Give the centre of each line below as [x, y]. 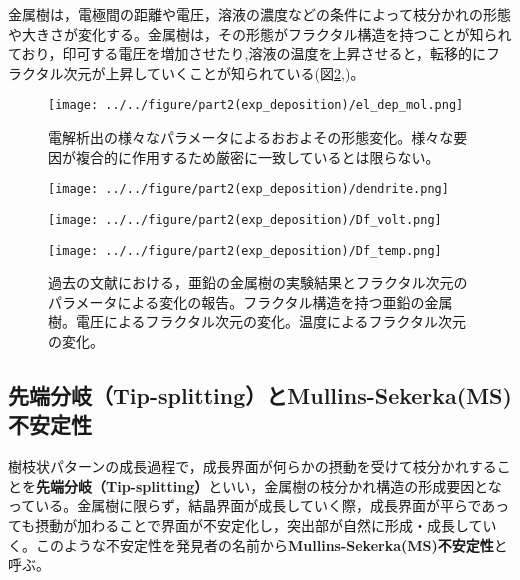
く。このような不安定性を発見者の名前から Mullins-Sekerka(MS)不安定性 [251, 544]
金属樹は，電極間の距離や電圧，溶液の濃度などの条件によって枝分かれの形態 [259, 14]
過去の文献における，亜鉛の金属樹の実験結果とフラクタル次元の [258, 282]
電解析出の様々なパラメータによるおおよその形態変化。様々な [251, 137]
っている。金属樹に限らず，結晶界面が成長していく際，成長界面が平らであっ [259, 505]
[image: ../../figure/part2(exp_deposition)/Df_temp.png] [245, 250]
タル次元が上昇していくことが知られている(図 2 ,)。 [200, 72]
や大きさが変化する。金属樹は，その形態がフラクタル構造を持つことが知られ [260, 33]
